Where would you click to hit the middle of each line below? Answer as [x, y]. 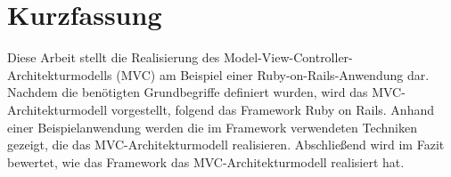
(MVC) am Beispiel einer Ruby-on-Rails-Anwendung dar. [273, 74]
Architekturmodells [60, 74]
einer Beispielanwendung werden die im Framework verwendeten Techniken [212, 127]
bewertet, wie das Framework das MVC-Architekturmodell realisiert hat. [206, 161]
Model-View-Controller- [288, 57]
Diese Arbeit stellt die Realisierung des [114, 57]
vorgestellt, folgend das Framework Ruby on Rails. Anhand [272, 109]
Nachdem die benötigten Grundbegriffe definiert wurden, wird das [188, 92]
